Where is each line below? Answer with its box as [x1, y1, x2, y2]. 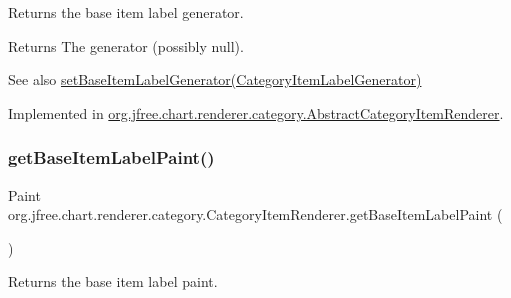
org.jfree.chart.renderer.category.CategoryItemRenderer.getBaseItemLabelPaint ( [8, 204, 503, 225]
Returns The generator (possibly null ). [8, 35, 244, 56]
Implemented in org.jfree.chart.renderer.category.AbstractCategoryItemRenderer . [8, 102, 504, 123]
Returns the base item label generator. [8, 2, 244, 22]
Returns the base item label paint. [8, 271, 218, 292]
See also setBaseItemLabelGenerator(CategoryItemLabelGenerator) [8, 69, 422, 90]
